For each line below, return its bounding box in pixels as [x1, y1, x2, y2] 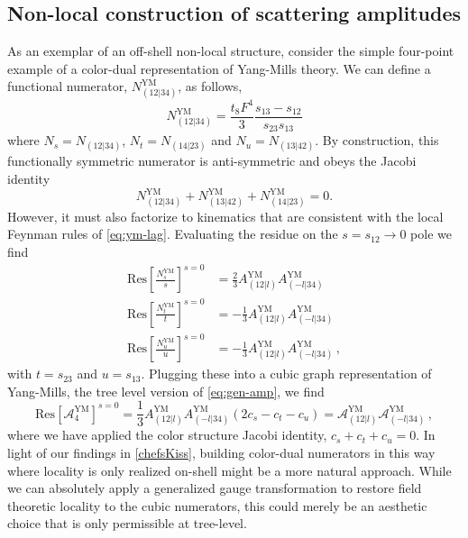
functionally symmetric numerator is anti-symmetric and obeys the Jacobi [7, 151, 417, 170]
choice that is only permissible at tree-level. [7, 514, 247, 533]
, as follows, [178, 77, 243, 96]
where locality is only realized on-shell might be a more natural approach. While [7, 460, 452, 479]
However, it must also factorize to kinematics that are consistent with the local [7, 206, 444, 225]
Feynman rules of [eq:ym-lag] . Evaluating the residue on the [7, 224, 338, 243]
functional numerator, [7, 77, 128, 96]
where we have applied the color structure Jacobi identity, [7, 425, 327, 444]
